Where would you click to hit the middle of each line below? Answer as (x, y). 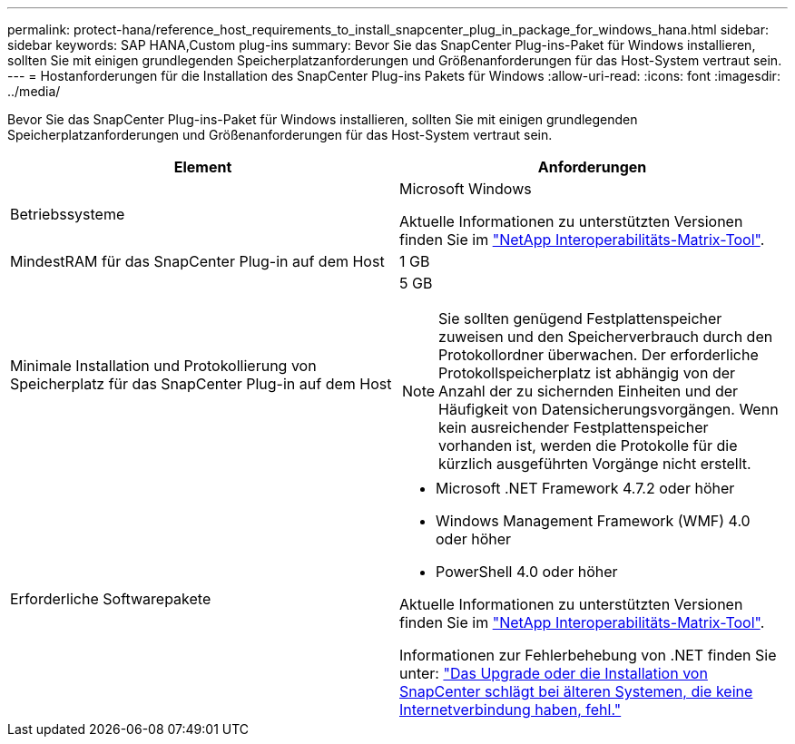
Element (203, 167)
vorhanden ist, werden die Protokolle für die (588, 445)
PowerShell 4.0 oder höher (527, 572)
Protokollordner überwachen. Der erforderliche (599, 355)
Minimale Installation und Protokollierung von (163, 366)
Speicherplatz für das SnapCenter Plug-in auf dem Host (201, 384)
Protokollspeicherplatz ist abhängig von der (587, 373)
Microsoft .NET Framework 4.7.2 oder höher (585, 488)
